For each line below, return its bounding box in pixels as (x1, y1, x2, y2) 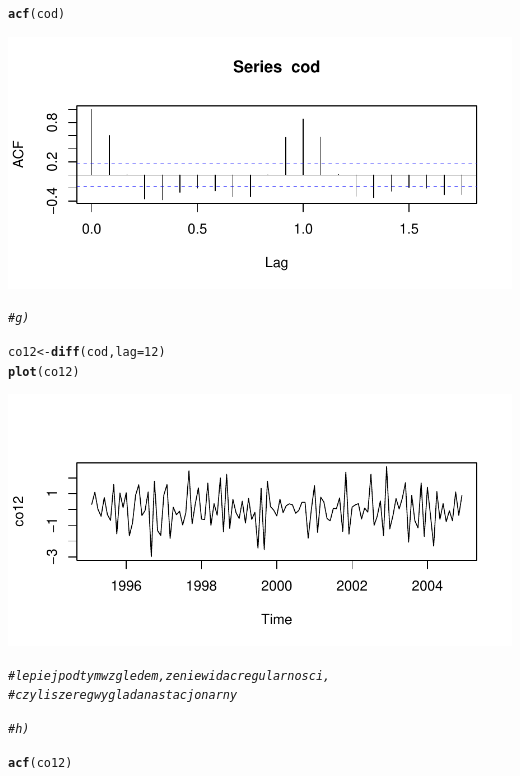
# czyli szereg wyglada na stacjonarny (8, 688, 238, 703)
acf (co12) (8, 755, 73, 770)
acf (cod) (8, 7, 66, 21)
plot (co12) (8, 364, 80, 379)
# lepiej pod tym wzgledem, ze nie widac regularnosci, (8, 668, 331, 683)
